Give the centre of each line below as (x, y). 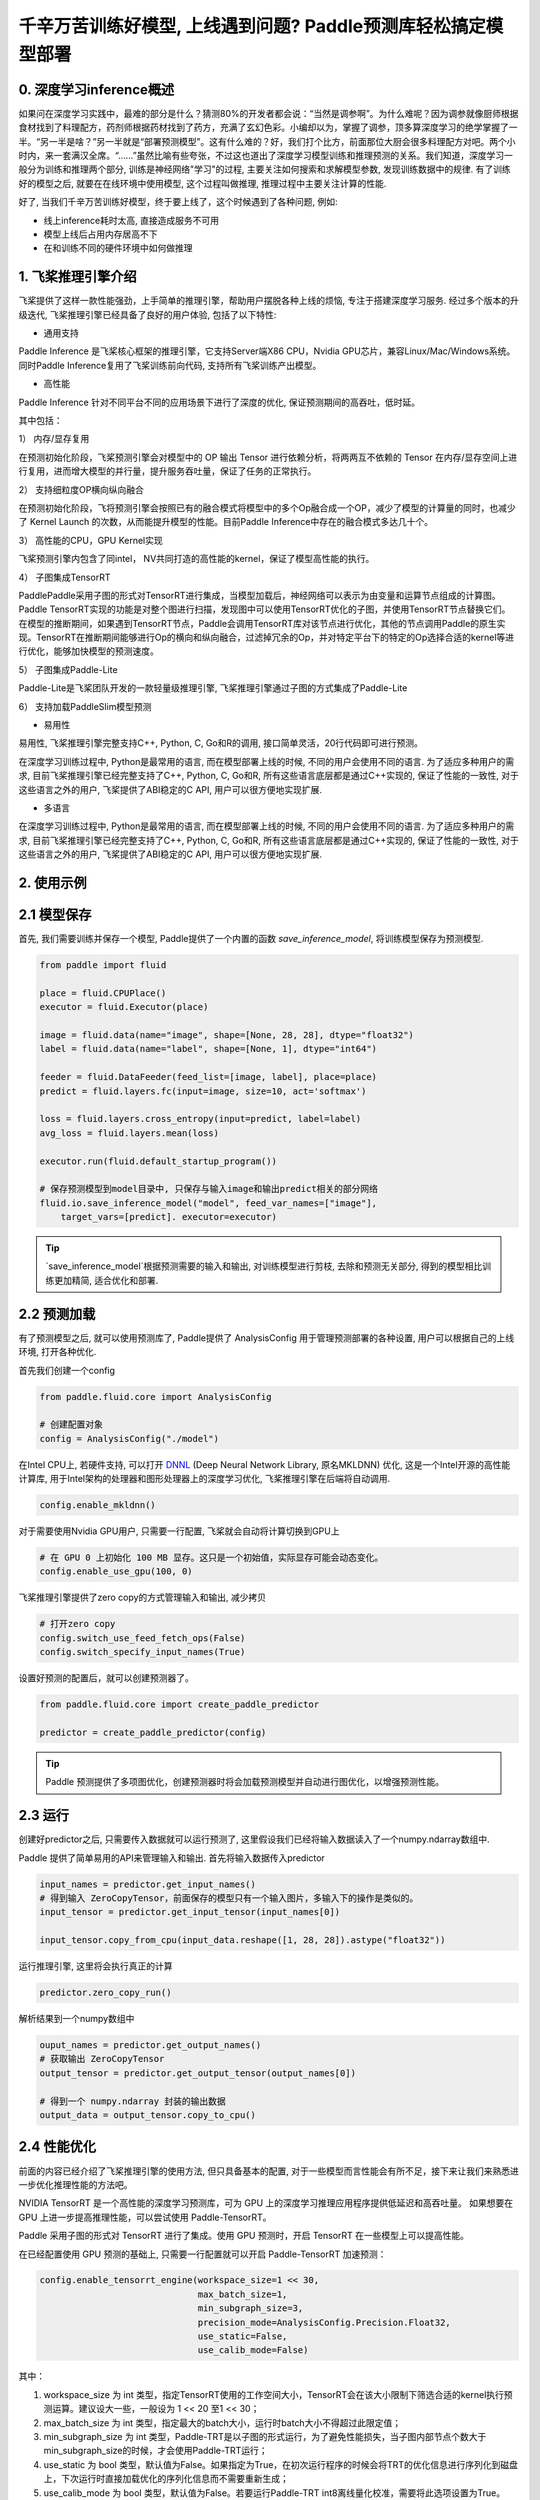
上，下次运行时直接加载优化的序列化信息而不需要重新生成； (166, 2479)
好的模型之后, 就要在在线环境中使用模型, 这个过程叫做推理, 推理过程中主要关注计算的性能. (202, 183)
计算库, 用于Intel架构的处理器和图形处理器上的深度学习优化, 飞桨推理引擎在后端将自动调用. (204, 1479)
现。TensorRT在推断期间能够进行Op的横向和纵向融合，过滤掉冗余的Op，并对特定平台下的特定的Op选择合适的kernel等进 (266, 637)
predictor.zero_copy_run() (105, 1993)
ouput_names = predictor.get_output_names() (150, 2045)
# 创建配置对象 (71, 1424)
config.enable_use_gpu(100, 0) (116, 1571)
